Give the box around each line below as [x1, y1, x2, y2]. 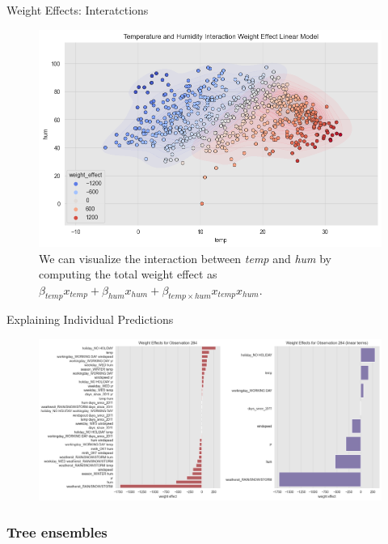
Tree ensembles [6, 521, 108, 542]
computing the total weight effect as [39, 266, 217, 283]
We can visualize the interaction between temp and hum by [39, 249, 332, 266]
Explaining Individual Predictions [6, 311, 174, 328]
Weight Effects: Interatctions [6, 2, 149, 18]
